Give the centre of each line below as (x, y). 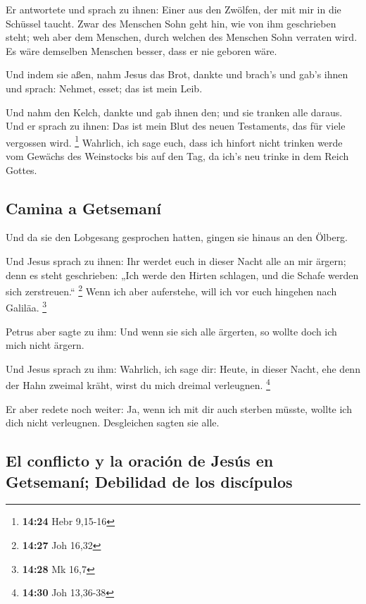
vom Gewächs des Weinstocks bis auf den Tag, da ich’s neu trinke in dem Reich (177, 156)
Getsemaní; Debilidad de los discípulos (149, 481)
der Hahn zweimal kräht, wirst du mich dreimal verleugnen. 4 (138, 384)
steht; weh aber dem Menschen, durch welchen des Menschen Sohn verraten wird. (182, 37)
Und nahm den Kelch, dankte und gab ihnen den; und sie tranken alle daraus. (174, 112)
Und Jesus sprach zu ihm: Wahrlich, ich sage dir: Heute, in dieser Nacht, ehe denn (183, 368)
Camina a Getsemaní (84, 208)
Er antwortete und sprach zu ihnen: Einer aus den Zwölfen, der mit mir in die (173, 9)
